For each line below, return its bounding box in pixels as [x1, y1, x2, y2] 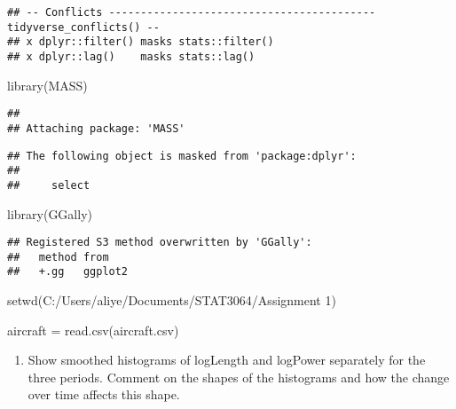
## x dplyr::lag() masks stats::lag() [7, 50, 256, 63]
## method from [7, 250, 109, 263]
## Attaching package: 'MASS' [7, 122, 185, 135]
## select [7, 178, 90, 192]
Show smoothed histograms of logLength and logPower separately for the [28, 350, 426, 369]
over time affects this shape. [28, 385, 180, 404]
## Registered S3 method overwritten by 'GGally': [7, 236, 312, 249]
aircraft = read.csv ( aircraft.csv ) [7, 320, 179, 339]
